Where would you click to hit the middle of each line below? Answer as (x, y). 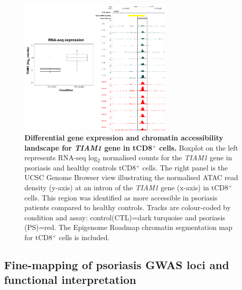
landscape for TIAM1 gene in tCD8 (88, 147)
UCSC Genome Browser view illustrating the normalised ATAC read (131, 177)
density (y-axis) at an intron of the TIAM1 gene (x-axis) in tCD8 (127, 187)
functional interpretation (70, 280)
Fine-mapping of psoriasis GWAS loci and (117, 264)
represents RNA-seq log (61, 157)
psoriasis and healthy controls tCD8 (80, 167)
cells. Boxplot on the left (199, 147)
